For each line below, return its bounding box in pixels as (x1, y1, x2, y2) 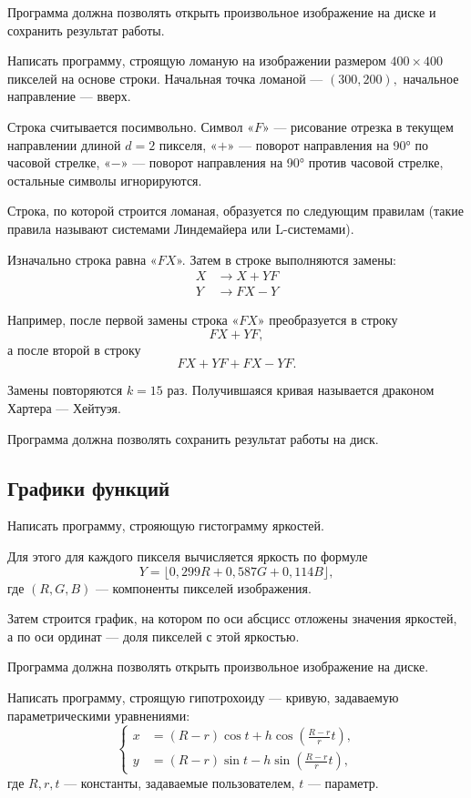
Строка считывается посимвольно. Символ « (7, 116, 254, 136)
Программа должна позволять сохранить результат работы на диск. (7, 429, 379, 448)
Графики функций (7, 473, 170, 501)
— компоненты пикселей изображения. (95, 578, 312, 597)
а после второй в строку (7, 339, 141, 359)
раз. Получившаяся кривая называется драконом (167, 380, 435, 399)
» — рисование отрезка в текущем (261, 116, 454, 136)
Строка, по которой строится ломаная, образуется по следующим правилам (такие (7, 201, 464, 220)
